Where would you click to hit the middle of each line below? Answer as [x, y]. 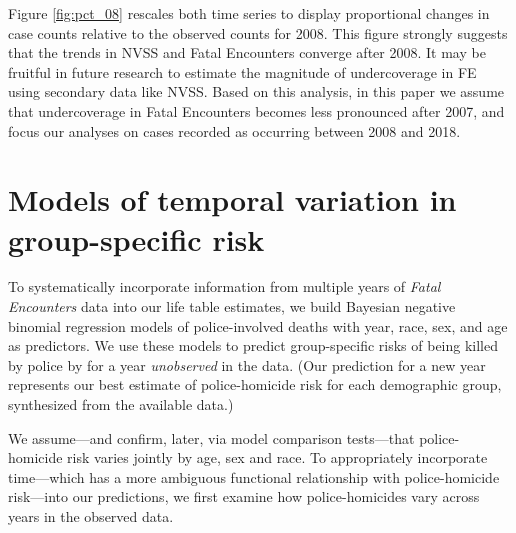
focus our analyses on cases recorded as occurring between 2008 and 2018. [234, 130]
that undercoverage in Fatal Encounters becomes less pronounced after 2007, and [256, 110]
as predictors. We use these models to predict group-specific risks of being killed [253, 345]
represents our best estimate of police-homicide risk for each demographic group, [255, 384]
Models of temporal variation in [232, 199]
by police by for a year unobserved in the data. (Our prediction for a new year [247, 364]
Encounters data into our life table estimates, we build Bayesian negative [232, 306]
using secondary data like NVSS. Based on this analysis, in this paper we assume [256, 91]
